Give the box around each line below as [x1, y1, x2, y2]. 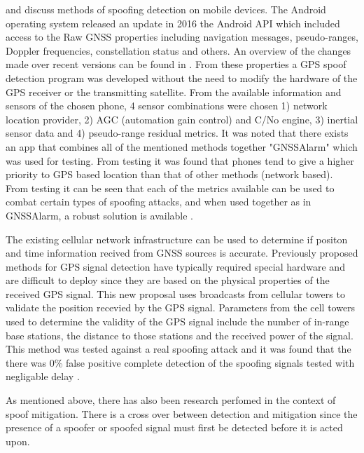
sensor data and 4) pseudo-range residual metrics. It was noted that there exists [6, 126, 349, 140]
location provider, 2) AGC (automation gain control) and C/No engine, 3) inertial [6, 111, 358, 126]
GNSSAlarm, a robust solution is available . [6, 208, 194, 222]
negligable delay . [6, 369, 80, 384]
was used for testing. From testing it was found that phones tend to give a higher [6, 153, 354, 168]
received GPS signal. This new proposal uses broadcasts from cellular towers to [6, 286, 345, 301]
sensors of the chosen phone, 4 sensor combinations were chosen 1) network [6, 98, 328, 113]
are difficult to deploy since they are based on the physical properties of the [6, 273, 330, 288]
